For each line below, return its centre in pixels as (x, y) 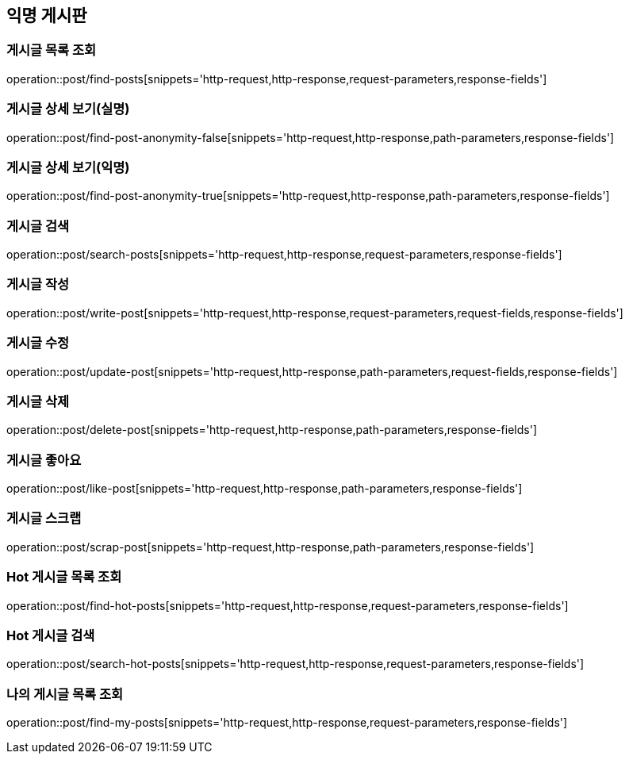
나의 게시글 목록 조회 (65, 694)
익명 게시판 (47, 15)
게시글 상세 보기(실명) (68, 109)
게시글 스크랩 (44, 518)
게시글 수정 (38, 343)
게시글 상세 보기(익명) (68, 167)
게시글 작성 (38, 284)
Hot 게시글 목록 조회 (64, 577)
